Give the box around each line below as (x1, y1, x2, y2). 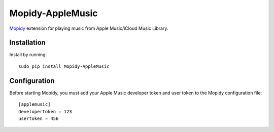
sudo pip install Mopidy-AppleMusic (18, 63, 110, 69)
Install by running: (9, 52, 47, 58)
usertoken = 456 (18, 115, 59, 121)
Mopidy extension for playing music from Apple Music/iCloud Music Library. (9, 25, 168, 31)
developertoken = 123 (18, 109, 72, 114)
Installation (9, 38, 46, 47)
